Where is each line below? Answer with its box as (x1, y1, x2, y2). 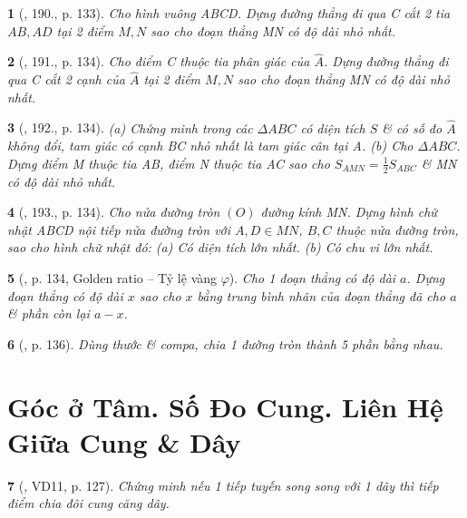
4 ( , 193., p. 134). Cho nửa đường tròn (7, 202, 220, 221)
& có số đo (382, 118, 443, 137)
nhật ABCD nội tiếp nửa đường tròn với (7, 220, 231, 239)
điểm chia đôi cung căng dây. (7, 494, 170, 513)
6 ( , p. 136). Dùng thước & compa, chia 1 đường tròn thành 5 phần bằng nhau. (7, 334, 443, 353)
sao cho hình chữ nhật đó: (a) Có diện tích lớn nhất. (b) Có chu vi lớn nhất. (7, 238, 433, 257)
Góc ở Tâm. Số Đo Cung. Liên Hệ (7, 387, 443, 425)
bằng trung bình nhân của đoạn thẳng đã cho (197, 286, 446, 305)
